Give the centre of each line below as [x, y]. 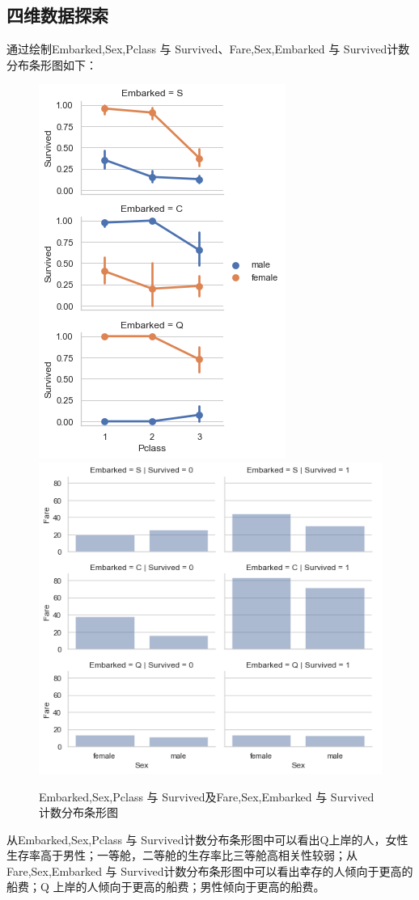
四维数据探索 [57, 15]
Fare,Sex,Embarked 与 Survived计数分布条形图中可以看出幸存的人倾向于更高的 [210, 870]
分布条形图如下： [52, 64]
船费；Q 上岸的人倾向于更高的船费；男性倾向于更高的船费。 [166, 887]
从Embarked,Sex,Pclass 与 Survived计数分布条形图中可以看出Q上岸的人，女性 [207, 839]
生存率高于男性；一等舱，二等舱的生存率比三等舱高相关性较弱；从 [182, 855]
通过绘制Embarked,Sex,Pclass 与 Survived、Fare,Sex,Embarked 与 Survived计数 [208, 49]
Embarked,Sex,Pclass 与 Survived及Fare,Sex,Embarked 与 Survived [207, 796]
